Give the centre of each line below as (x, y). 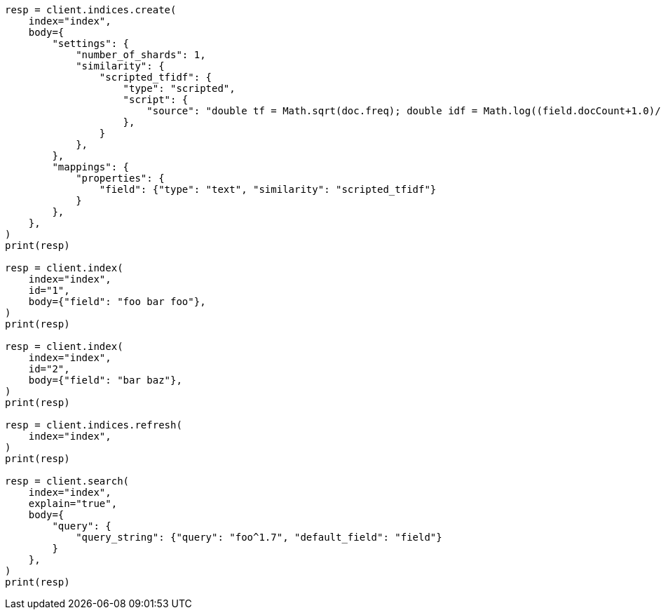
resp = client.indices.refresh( (94, 425)
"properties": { (120, 178)
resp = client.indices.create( (91, 10)
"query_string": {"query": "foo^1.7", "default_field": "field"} (259, 537)
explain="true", (73, 504)
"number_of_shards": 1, (141, 55)
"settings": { (91, 43)
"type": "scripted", (179, 88)
